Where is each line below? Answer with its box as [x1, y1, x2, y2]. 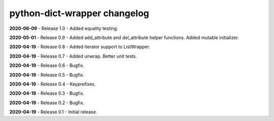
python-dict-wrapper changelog [9, 8, 150, 19]
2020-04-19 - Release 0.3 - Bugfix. [9, 90, 85, 96]
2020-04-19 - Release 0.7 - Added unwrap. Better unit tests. [9, 53, 137, 59]
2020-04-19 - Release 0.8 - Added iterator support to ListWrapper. [9, 44, 151, 50]
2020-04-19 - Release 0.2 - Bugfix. [9, 99, 85, 106]
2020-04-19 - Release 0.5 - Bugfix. [9, 71, 85, 78]
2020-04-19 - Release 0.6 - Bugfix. [9, 62, 85, 68]
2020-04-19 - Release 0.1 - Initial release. [9, 109, 97, 115]
